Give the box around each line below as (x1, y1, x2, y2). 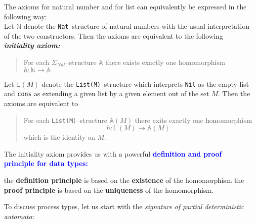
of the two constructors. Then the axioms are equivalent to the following (4, 30, 223, 41)
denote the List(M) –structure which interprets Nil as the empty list (42, 78, 249, 89)
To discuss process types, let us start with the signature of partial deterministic (4, 201, 244, 212)
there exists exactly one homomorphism (105, 57, 225, 67)
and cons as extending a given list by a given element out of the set (4, 88, 210, 99)
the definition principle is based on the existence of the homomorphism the (4, 174, 244, 185)
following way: (4, 11, 47, 21)
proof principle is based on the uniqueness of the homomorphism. (4, 184, 214, 195)
